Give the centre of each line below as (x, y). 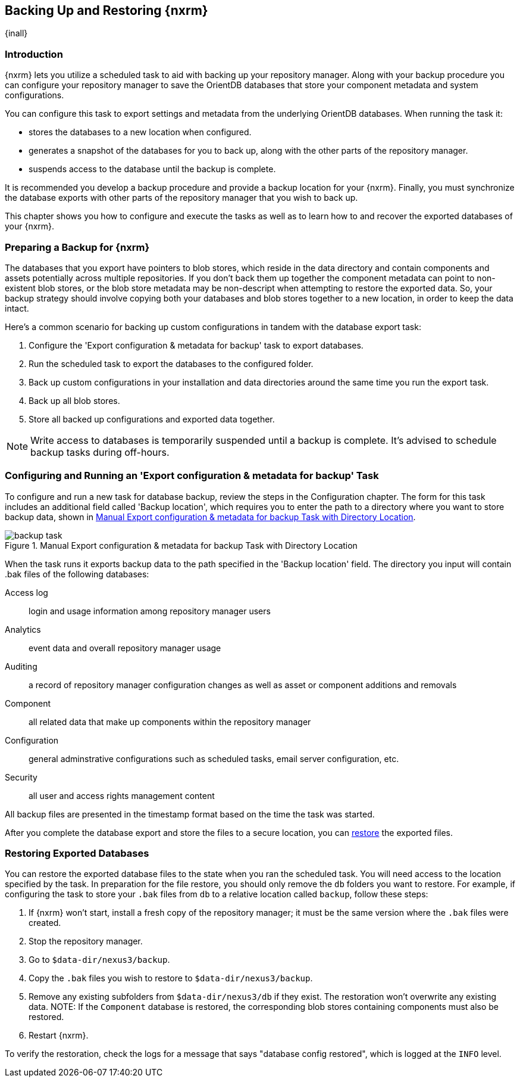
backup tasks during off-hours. (100, 452)
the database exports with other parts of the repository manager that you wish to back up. (181, 198)
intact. (17, 308)
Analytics (23, 629)
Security (21, 777)
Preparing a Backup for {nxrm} (77, 247)
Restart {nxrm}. (59, 1036)
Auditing (21, 666)
